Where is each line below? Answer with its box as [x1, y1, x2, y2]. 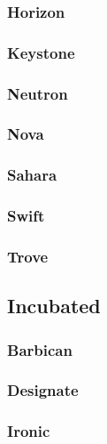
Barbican [7, 338, 73, 360]
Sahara [7, 164, 57, 186]
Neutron [7, 82, 68, 104]
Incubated [7, 292, 101, 319]
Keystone [7, 41, 75, 63]
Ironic [7, 420, 50, 442]
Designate [7, 379, 79, 401]
